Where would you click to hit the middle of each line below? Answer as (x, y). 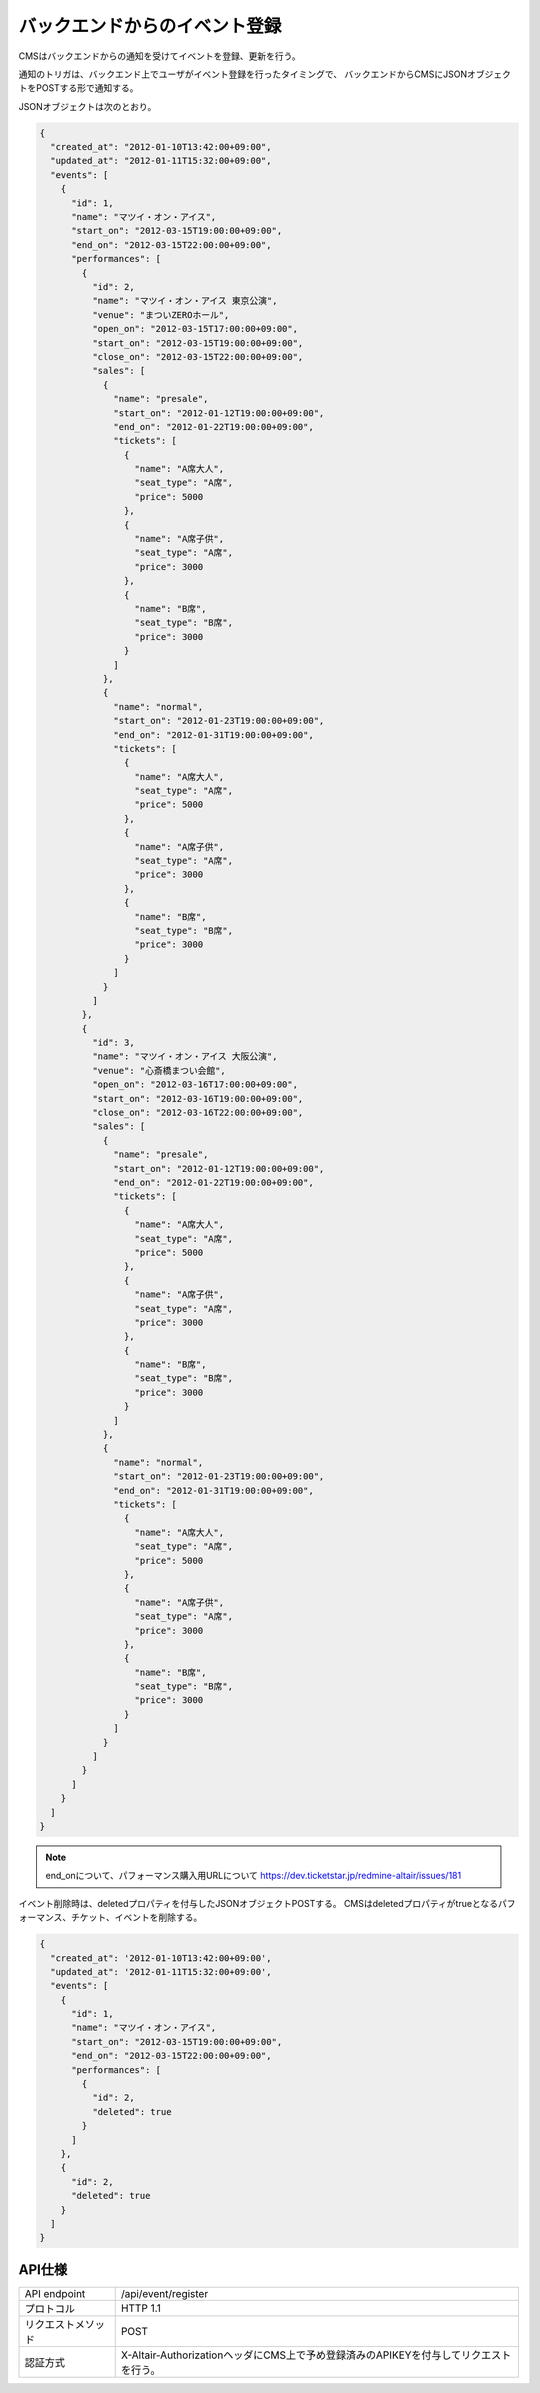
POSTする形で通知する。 (87, 88)
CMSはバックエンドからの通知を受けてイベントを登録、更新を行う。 (160, 56)
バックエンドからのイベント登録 (150, 26)
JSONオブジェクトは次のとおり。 (87, 106)
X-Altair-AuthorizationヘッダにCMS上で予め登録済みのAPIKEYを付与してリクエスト (316, 2355)
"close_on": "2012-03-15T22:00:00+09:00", (197, 356)
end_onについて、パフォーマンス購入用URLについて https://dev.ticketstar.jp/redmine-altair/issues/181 (253, 1876)
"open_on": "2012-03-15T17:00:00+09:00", (195, 329)
